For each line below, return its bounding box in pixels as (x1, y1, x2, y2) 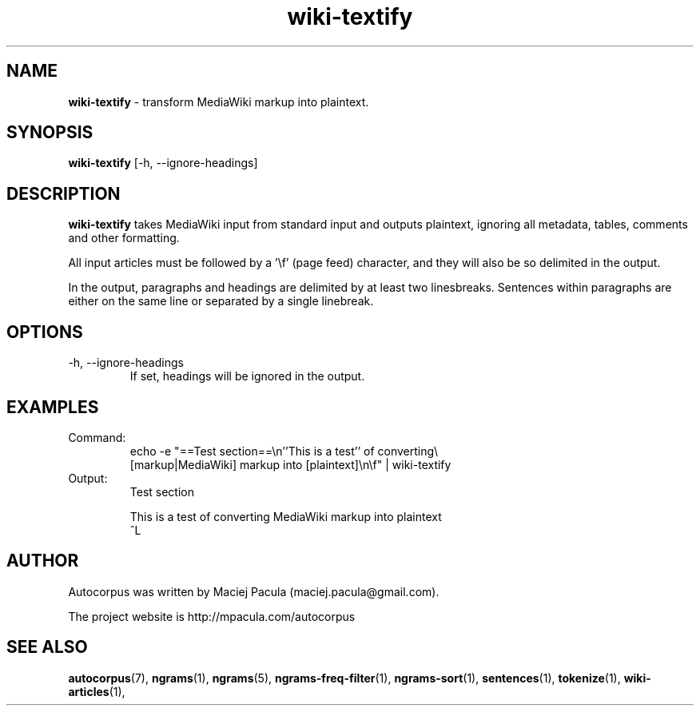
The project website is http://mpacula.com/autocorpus (68, 609, 356, 623)
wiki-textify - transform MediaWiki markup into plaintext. (68, 94, 369, 109)
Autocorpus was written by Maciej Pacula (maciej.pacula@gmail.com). (68, 584, 439, 599)
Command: (68, 430, 126, 444)
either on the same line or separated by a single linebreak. (68, 294, 374, 308)
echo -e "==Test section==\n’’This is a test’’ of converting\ (129, 444, 439, 458)
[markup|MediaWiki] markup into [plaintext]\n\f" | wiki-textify (129, 457, 451, 471)
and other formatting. (68, 231, 180, 245)
